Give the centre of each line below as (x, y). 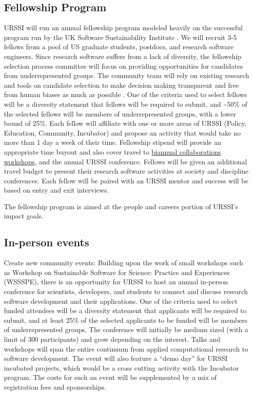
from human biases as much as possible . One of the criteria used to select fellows (126, 94)
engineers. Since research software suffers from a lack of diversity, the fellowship (123, 56)
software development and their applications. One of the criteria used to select (121, 301)
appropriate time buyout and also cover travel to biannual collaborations (113, 151)
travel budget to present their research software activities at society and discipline (126, 171)
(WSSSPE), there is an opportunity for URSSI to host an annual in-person (116, 282)
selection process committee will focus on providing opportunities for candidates (124, 66)
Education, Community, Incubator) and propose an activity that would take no (122, 132)
